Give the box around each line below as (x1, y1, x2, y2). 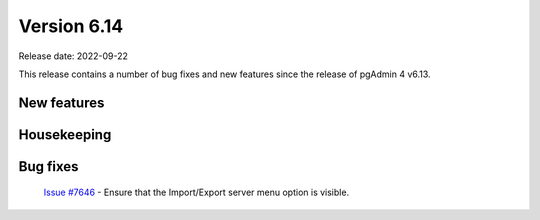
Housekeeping (18, 126, 112, 143)
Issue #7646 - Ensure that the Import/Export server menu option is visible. (43, 186, 350, 199)
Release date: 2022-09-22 (18, 50, 129, 62)
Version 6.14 (18, 15, 124, 37)
